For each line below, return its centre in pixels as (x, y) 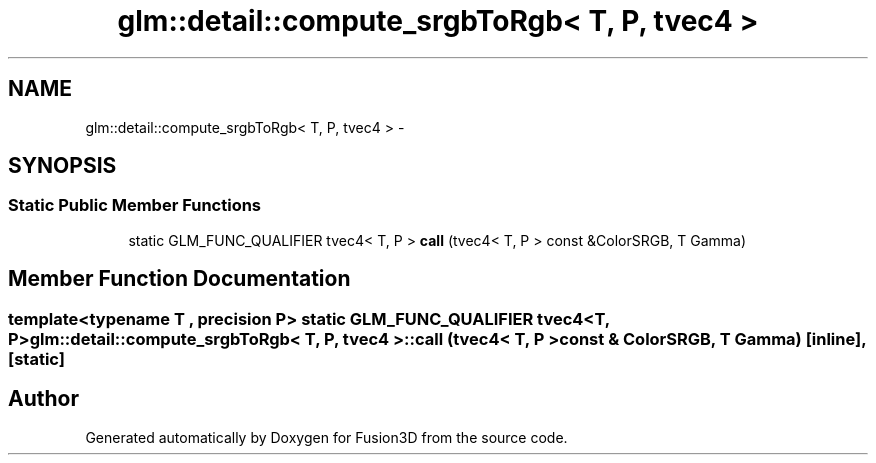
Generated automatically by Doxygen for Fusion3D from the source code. (326, 437)
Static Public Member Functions (135, 205)
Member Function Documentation (179, 279)
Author (43, 399)
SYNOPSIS (62, 166)
